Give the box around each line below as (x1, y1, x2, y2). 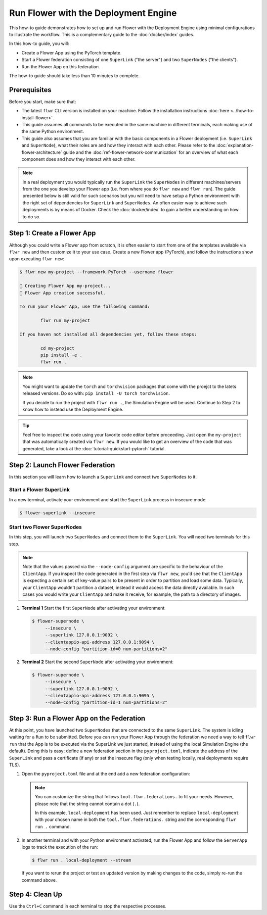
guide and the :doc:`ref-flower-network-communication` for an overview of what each (63, 149, 238, 155)
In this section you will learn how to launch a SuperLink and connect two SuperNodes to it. (9, 474, 197, 480)
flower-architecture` (21, 149, 62, 155)
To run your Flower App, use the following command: (19, 304, 150, 309)
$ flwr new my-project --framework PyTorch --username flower (19, 269, 174, 275)
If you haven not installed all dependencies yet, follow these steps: (19, 332, 197, 337)
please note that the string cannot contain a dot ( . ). (35, 801, 140, 807)
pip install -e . (40, 352, 83, 358)
